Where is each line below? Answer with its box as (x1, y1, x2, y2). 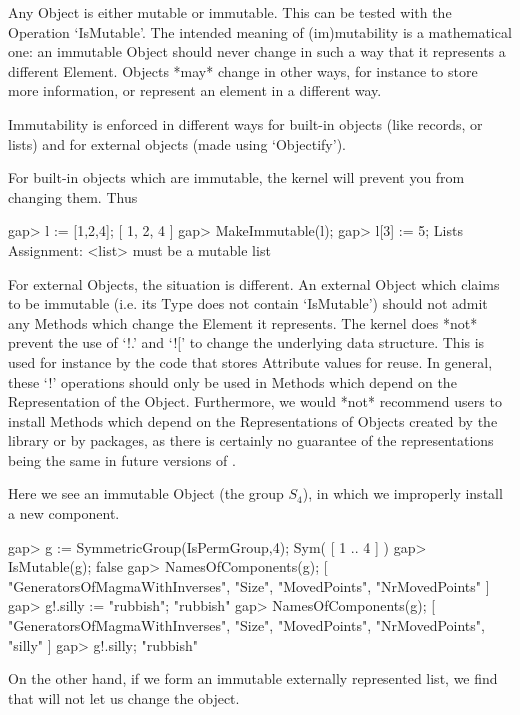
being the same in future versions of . (8, 449, 236, 470)
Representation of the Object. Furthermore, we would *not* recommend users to (8, 391, 502, 412)
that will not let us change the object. (8, 687, 240, 708)
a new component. (8, 503, 120, 524)
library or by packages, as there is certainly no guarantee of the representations (8, 430, 494, 451)
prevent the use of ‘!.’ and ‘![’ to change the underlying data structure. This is (8, 332, 485, 353)
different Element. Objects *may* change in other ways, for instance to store (8, 60, 478, 81)
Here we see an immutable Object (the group (8, 483, 284, 504)
